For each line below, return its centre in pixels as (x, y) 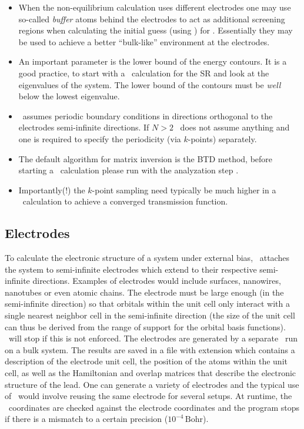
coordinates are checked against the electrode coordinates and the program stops (154, 407)
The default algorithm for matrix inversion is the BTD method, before (146, 158)
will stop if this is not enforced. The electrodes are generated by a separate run (153, 338)
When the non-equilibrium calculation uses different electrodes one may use (155, 7)
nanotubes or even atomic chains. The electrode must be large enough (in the (144, 292)
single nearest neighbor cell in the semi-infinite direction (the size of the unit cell (150, 315)
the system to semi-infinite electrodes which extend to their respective (131, 269)
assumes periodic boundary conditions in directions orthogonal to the (148, 115)
